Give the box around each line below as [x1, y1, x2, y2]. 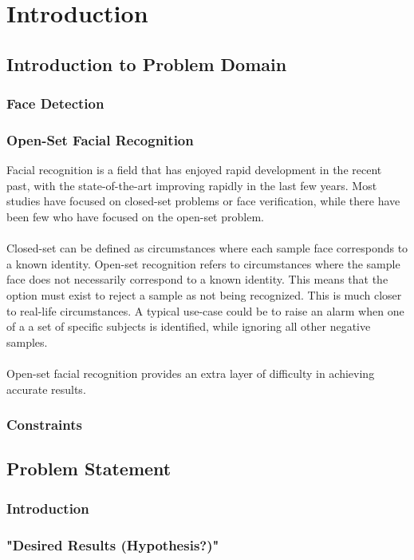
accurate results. [6, 380, 86, 397]
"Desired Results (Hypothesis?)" [6, 534, 219, 554]
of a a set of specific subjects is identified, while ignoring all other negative [6, 318, 371, 335]
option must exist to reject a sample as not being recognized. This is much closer [6, 286, 402, 303]
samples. [6, 333, 48, 350]
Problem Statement [6, 456, 172, 481]
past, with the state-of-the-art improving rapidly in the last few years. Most [6, 177, 377, 193]
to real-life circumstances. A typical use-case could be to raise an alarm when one [6, 302, 404, 319]
